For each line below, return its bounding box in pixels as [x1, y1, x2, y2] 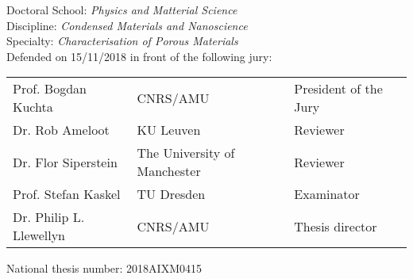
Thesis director [294, 216, 377, 235]
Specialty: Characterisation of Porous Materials [6, 32, 238, 49]
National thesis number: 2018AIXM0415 [6, 260, 202, 277]
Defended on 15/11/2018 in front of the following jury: [6, 48, 272, 64]
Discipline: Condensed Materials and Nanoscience [6, 17, 248, 33]
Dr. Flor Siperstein [13, 152, 118, 171]
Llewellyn [13, 226, 66, 245]
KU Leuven [137, 120, 201, 139]
